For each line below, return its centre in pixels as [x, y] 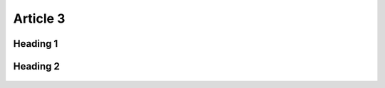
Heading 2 [37, 66]
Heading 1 [36, 44]
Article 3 [39, 18]
